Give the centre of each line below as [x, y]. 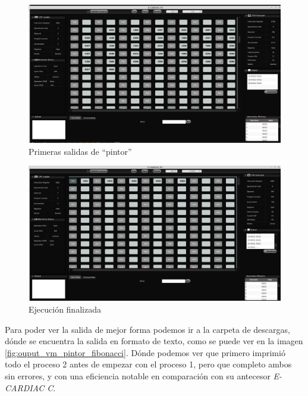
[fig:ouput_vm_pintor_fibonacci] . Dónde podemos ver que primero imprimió [145, 352]
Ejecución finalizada [65, 309]
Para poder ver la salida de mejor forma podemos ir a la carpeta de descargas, [147, 329]
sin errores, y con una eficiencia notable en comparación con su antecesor [138, 375]
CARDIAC [25, 387]
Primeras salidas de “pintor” [80, 151]
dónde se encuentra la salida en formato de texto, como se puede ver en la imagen [154, 341]
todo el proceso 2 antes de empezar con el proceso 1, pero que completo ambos [148, 364]
